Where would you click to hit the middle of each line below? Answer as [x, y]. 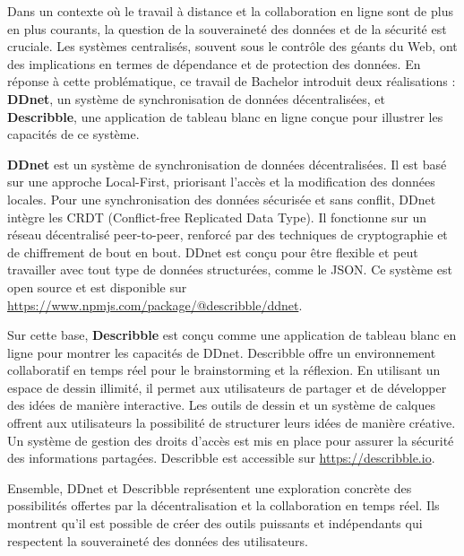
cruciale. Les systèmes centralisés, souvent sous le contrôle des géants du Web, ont [232, 46]
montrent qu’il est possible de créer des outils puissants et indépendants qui [215, 523]
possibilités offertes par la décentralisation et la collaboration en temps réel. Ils [223, 505]
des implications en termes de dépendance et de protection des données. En [214, 63]
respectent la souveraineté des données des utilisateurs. [158, 540]
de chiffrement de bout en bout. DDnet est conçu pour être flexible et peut [213, 252]
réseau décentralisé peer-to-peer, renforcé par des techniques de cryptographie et [228, 235]
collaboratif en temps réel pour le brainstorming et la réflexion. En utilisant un [224, 370]
